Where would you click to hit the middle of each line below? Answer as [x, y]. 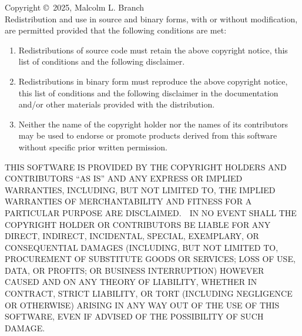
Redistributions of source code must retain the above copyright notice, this [153, 50]
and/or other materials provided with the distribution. [117, 104]
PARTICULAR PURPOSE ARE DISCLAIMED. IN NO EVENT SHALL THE [151, 212]
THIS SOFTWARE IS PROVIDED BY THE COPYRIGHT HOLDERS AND [146, 167]
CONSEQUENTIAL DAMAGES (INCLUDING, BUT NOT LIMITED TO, [142, 247]
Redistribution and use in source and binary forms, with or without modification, [151, 19]
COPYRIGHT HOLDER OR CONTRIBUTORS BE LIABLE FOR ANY [138, 224]
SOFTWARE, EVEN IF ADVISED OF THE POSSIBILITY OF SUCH [134, 316]
